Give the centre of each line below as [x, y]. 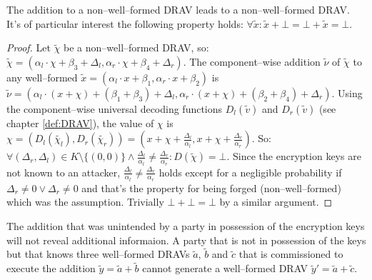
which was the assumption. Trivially [85, 202]
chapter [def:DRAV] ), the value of [80, 122]
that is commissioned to [291, 254]
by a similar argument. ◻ [276, 202]
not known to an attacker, [64, 172]
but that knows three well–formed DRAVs [98, 254]
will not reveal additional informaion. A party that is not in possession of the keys [186, 240]
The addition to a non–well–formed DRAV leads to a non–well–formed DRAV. [178, 9]
